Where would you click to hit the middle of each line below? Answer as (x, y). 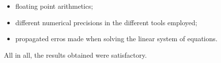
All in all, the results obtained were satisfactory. (76, 55)
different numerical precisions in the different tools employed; (106, 22)
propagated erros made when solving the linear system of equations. (116, 39)
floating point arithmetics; (54, 6)
